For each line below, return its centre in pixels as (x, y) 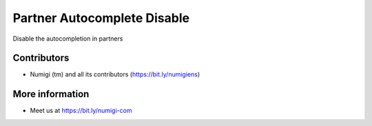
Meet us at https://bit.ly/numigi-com (81, 111)
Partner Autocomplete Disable (101, 18)
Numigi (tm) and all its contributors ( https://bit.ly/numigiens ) (115, 74)
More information (51, 94)
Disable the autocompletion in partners (68, 39)
